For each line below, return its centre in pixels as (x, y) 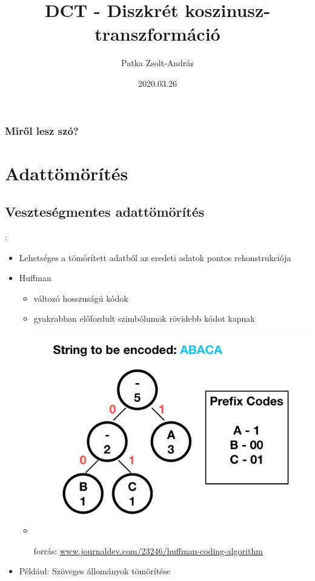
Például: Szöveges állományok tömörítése (95, 571)
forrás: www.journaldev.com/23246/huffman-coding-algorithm (148, 550)
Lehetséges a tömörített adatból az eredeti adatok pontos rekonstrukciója (155, 257)
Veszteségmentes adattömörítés (105, 212)
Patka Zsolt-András (157, 63)
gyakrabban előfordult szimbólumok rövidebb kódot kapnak (144, 318)
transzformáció (157, 34)
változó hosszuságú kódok (81, 298)
